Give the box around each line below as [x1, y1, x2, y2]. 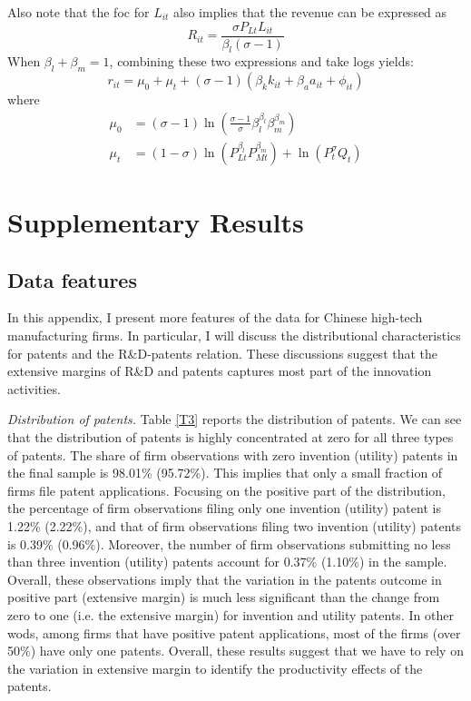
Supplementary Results [7, 203, 304, 241]
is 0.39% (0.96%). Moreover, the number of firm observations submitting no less [7, 534, 451, 553]
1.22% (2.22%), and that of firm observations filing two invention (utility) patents [7, 517, 462, 536]
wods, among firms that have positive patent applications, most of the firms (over [7, 623, 461, 642]
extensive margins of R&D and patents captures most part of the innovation [7, 361, 432, 380]
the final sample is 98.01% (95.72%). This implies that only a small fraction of [7, 463, 443, 482]
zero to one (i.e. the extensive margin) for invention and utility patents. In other [7, 605, 454, 624]
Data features [7, 265, 137, 293]
